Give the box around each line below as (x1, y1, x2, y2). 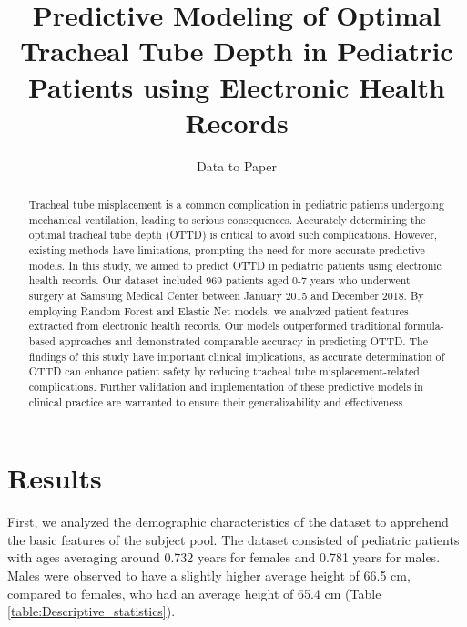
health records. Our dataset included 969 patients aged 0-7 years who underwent (28, 272, 411, 288)
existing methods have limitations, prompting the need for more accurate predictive (28, 242, 425, 258)
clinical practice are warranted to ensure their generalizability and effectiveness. (28, 394, 406, 409)
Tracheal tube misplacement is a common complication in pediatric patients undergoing (28, 197, 444, 212)
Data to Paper (197, 156, 277, 175)
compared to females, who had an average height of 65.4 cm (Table (7, 583, 381, 602)
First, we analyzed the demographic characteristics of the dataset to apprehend (7, 512, 449, 531)
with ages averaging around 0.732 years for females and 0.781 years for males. (7, 548, 441, 567)
